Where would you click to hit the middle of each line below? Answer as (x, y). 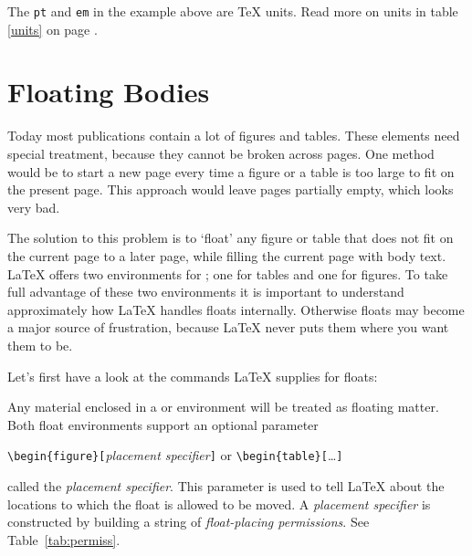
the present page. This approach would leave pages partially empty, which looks (231, 189)
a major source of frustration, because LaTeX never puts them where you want (228, 327)
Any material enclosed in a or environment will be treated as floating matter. (223, 407)
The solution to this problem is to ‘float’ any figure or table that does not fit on (231, 238)
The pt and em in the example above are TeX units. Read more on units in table (233, 11)
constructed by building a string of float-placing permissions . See (189, 522)
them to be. (40, 345)
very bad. (34, 207)
